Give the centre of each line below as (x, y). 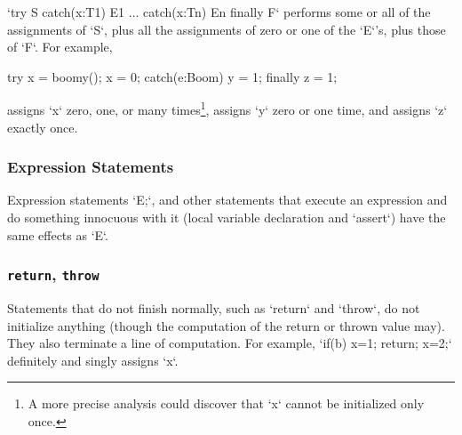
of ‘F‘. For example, (60, 47)
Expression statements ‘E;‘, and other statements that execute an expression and (227, 200)
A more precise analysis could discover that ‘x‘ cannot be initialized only (226, 403)
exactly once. (43, 127)
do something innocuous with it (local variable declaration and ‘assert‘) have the (227, 217)
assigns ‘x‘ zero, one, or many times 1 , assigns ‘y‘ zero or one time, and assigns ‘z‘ (227, 109)
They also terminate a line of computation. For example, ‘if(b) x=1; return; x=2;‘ (230, 343)
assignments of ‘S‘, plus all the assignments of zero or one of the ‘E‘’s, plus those (227, 29)
